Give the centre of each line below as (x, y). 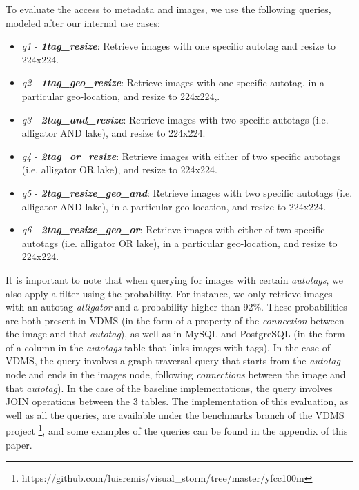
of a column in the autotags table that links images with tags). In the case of (168, 347)
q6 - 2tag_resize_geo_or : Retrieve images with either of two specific (173, 229)
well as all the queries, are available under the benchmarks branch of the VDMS (175, 414)
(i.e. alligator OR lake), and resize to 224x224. (119, 169)
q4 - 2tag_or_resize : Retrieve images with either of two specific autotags (181, 156)
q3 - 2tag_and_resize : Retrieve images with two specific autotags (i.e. (175, 119)
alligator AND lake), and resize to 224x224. (114, 133)
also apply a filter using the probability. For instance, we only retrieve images (169, 293)
